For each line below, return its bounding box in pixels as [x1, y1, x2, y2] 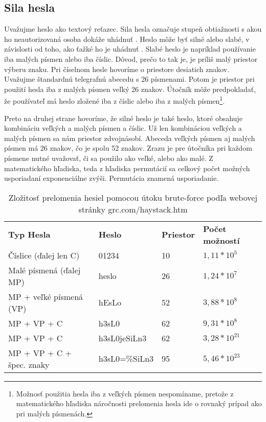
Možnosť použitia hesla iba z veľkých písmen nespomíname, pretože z [16, 388, 234, 398]
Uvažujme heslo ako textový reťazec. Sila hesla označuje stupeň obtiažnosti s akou [4, 24, 262, 34]
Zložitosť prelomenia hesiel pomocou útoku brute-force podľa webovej [8, 191, 258, 203]
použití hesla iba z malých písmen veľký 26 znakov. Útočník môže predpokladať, [4, 83, 256, 94]
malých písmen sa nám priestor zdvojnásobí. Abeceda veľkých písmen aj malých [4, 132, 255, 143]
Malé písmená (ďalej [8, 264, 81, 276]
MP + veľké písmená [8, 290, 83, 302]
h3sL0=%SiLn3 [98, 353, 154, 365]
